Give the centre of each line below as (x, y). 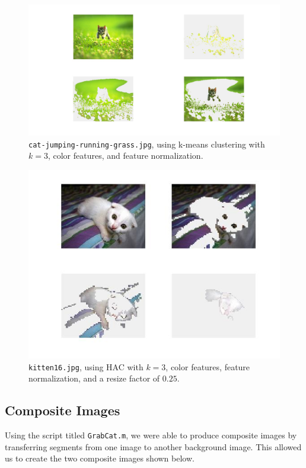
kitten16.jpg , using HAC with (86, 366)
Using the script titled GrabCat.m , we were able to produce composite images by (151, 435)
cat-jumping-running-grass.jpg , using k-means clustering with (147, 144)
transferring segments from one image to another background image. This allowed (153, 446)
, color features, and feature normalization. (125, 156)
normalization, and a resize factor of (94, 378)
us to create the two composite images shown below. (100, 458)
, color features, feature (208, 366)
